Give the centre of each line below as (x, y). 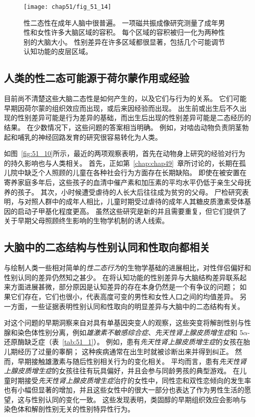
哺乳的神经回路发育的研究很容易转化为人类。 (89, 137)
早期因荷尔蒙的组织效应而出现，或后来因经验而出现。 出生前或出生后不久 (122, 108)
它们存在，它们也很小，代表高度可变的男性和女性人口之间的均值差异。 (124, 296)
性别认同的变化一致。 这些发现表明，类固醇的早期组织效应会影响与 (139, 399)
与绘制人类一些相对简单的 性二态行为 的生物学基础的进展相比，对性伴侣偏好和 (127, 268)
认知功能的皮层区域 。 (58, 51)
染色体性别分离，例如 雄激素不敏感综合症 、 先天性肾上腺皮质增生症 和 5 (130, 332)
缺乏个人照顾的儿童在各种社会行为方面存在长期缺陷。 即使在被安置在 (135, 172)
